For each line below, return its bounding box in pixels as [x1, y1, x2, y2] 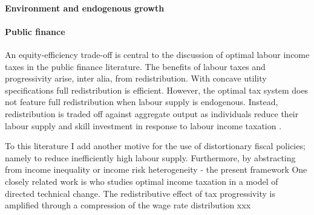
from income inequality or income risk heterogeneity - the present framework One [5, 163, 307, 176]
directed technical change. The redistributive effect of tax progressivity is [5, 187, 275, 199]
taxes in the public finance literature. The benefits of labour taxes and [5, 60, 266, 72]
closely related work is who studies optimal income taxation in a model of [5, 175, 278, 187]
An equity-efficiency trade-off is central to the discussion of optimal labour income [5, 48, 310, 60]
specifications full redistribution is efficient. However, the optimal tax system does [5, 83, 309, 96]
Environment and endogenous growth [5, 1, 165, 14]
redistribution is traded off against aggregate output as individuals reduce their [5, 107, 299, 120]
